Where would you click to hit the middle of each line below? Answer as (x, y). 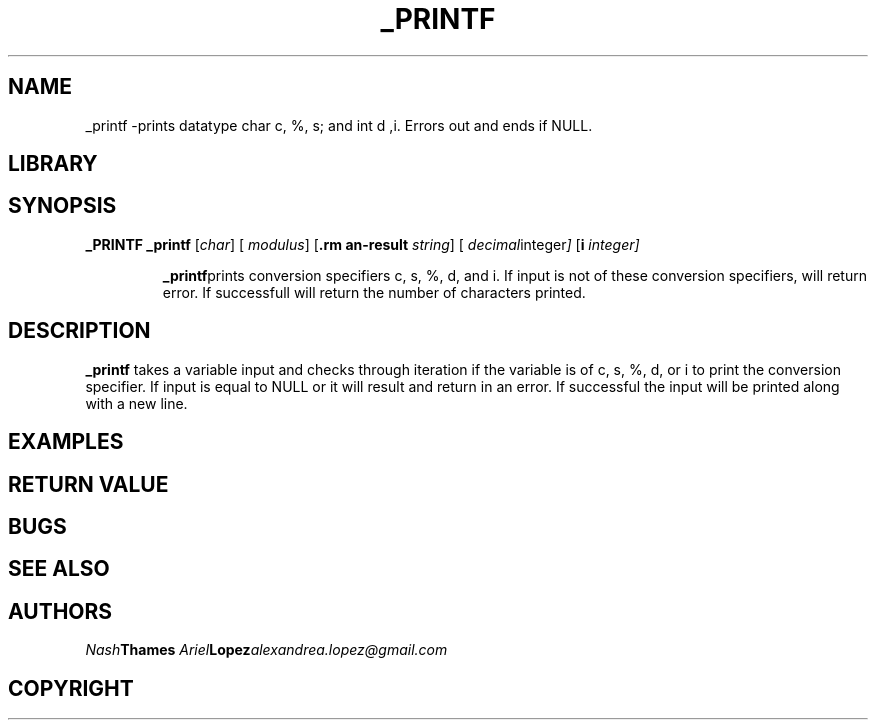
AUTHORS (60, 611)
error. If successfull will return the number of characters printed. (374, 292)
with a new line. (136, 403)
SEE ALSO (59, 569)
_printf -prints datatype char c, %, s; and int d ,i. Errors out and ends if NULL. (339, 125)
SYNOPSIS (62, 206)
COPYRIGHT (71, 688)
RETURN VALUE (88, 484)
